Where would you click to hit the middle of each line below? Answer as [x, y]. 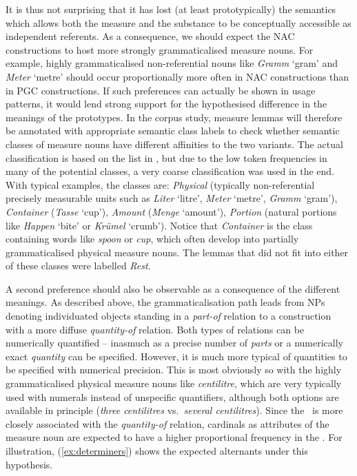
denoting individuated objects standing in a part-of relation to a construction [169, 316]
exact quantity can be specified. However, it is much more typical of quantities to [176, 356]
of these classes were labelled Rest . [78, 266]
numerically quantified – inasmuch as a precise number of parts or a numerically [174, 343]
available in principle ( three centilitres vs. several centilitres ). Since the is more [174, 410]
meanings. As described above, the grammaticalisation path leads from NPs [165, 302]
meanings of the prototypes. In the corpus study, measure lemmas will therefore [174, 117]
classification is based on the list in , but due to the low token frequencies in [166, 157]
